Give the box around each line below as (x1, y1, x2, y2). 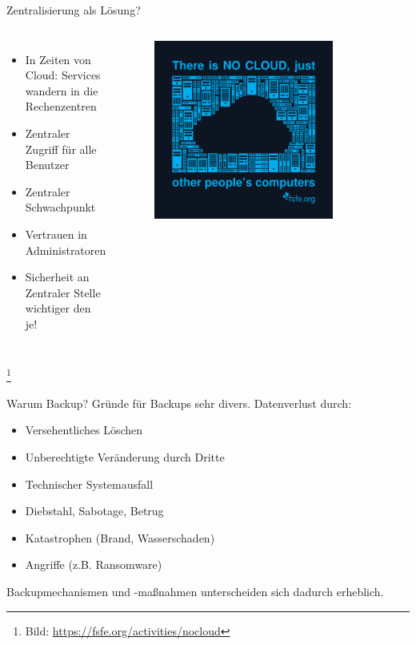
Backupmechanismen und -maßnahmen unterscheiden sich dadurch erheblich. (6, 583, 384, 599)
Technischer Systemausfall (25, 475, 154, 492)
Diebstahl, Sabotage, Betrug (25, 502, 164, 519)
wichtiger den (25, 300, 91, 316)
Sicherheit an (25, 268, 90, 285)
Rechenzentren (25, 98, 97, 115)
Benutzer (25, 156, 70, 173)
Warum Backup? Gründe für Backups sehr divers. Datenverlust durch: (6, 394, 352, 411)
